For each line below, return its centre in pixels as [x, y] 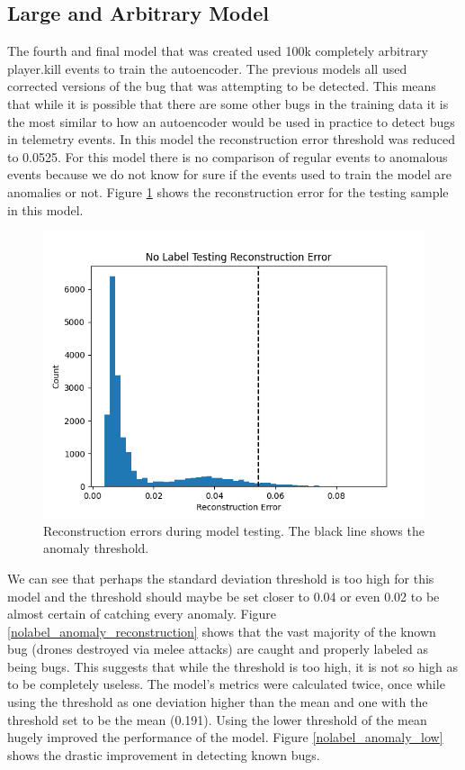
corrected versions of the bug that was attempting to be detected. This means [222, 86]
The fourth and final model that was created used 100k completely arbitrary [218, 51]
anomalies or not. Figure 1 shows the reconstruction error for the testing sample [228, 191]
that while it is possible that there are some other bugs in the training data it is [228, 103]
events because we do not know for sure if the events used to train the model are [229, 174]
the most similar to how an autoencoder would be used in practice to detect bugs [231, 121]
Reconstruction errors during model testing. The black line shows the [234, 530]
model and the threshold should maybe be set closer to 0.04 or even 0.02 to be [224, 596]
